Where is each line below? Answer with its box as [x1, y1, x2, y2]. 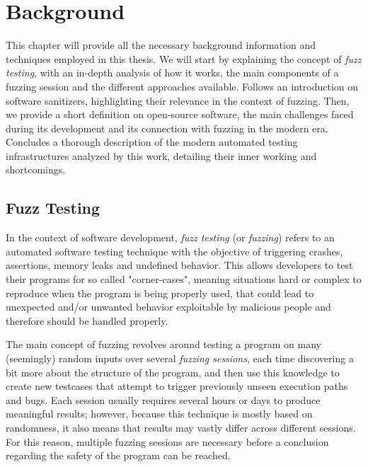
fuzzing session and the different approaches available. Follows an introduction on [6, 79, 359, 93]
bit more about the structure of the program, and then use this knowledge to [6, 364, 340, 379]
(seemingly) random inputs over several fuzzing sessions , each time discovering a [6, 351, 354, 366]
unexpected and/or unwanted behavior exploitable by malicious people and [6, 299, 331, 314]
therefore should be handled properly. [6, 313, 168, 328]
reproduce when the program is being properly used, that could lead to [6, 285, 314, 300]
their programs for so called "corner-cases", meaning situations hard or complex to [6, 272, 362, 287]
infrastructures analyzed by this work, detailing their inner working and [6, 148, 317, 163]
